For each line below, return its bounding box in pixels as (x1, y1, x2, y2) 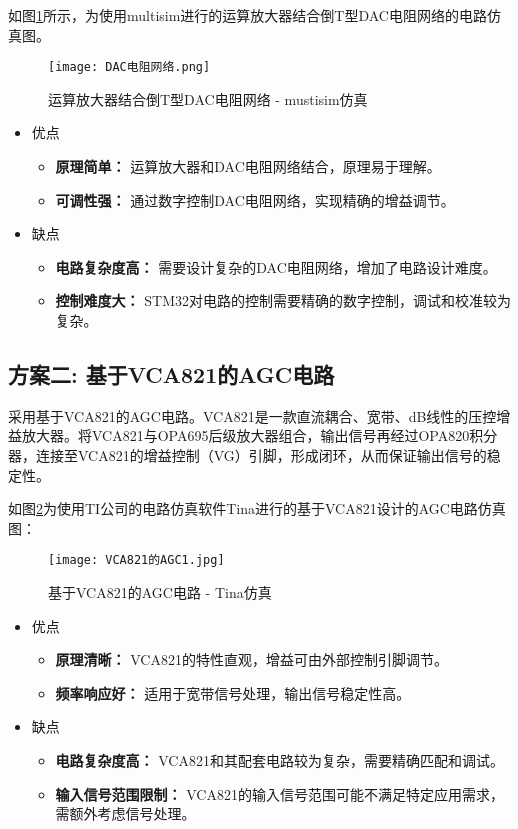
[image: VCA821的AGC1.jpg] (48, 553, 225, 568)
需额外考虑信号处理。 (55, 803, 196, 824)
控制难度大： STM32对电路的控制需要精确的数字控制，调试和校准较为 (55, 290, 511, 311)
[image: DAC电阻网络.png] (48, 60, 211, 75)
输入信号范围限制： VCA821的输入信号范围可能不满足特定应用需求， (55, 783, 504, 804)
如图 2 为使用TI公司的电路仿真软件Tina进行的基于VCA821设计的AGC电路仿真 (8, 498, 506, 519)
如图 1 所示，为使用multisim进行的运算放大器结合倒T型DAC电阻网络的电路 (8, 5, 487, 25)
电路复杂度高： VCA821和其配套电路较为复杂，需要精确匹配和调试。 (55, 749, 504, 770)
